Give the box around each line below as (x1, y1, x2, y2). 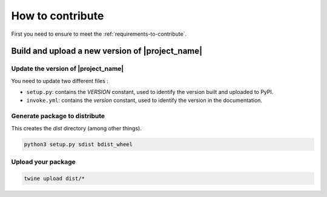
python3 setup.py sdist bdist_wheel (24, 141, 133, 148)
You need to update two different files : (11, 77, 109, 84)
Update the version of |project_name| (11, 64, 124, 73)
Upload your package (11, 158, 76, 166)
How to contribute (11, 9, 104, 22)
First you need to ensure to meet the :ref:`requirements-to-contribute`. (11, 30, 187, 38)
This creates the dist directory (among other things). (11, 124, 142, 132)
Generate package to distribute (11, 112, 105, 121)
